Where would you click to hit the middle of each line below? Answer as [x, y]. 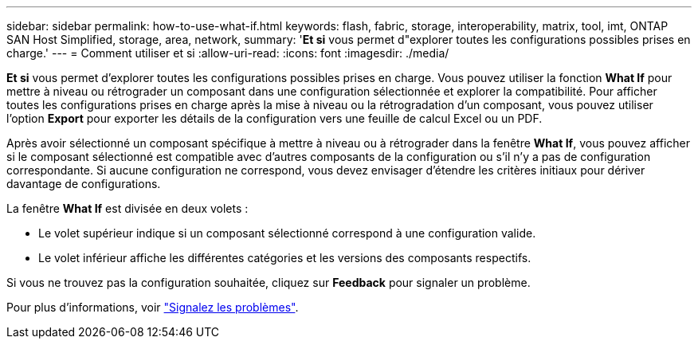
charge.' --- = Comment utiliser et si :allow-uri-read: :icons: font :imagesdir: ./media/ [228, 53]
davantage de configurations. [84, 184]
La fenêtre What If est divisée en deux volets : [127, 208]
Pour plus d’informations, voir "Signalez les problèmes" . [153, 307]
